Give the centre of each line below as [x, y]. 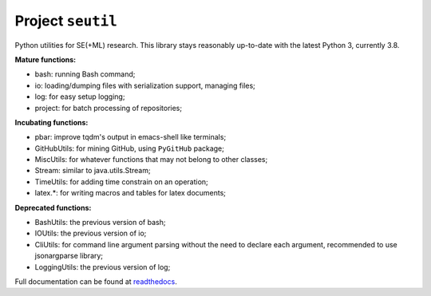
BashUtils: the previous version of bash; [100, 223]
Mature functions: [45, 59]
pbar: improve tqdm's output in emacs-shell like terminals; [130, 137]
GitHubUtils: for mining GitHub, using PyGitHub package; [130, 148]
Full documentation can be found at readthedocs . [96, 281]
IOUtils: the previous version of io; [91, 233]
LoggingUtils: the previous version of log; [103, 266]
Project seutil [66, 21]
